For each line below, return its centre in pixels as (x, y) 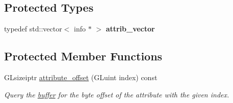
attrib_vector (130, 29)
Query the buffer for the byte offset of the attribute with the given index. (117, 94)
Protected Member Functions (83, 56)
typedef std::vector (33, 29)
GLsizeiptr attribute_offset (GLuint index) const (81, 77)
